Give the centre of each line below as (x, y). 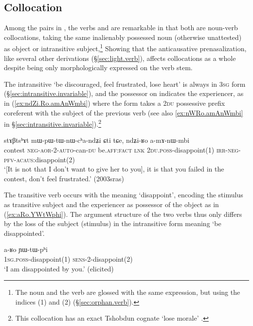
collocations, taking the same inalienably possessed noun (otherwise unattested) (123, 37)
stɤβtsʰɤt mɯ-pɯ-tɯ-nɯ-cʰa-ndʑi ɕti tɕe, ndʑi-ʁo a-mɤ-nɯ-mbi (97, 140)
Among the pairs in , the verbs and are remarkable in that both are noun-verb (121, 28)
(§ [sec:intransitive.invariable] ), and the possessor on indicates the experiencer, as (124, 93)
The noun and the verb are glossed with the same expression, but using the (128, 292)
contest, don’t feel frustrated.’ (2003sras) (64, 178)
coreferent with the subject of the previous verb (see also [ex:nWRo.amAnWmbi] (124, 112)
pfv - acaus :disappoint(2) (39, 159)
